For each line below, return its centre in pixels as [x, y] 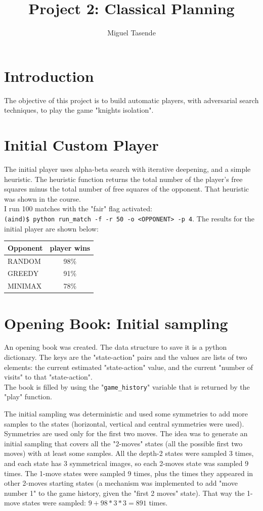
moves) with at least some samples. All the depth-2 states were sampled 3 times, [129, 453]
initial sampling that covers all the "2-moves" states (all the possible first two [123, 443]
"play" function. [28, 397]
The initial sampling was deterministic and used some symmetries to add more [126, 414]
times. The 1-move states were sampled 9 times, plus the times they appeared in [129, 473]
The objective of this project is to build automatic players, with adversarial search [131, 100]
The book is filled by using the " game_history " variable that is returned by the [127, 386]
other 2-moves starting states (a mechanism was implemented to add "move [121, 483]
